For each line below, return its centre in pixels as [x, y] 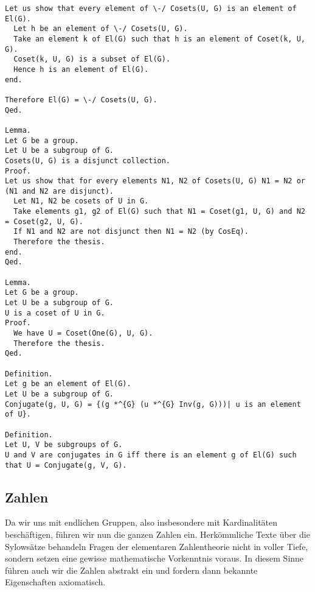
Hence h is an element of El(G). [81, 69]
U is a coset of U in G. [55, 313]
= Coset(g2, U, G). [44, 221]
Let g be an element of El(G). [68, 384]
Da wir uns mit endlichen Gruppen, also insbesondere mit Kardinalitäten [141, 522]
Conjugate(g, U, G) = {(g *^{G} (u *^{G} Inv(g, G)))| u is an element [153, 404]
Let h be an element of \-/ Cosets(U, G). [101, 29]
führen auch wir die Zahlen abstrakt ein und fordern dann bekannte [131, 570]
